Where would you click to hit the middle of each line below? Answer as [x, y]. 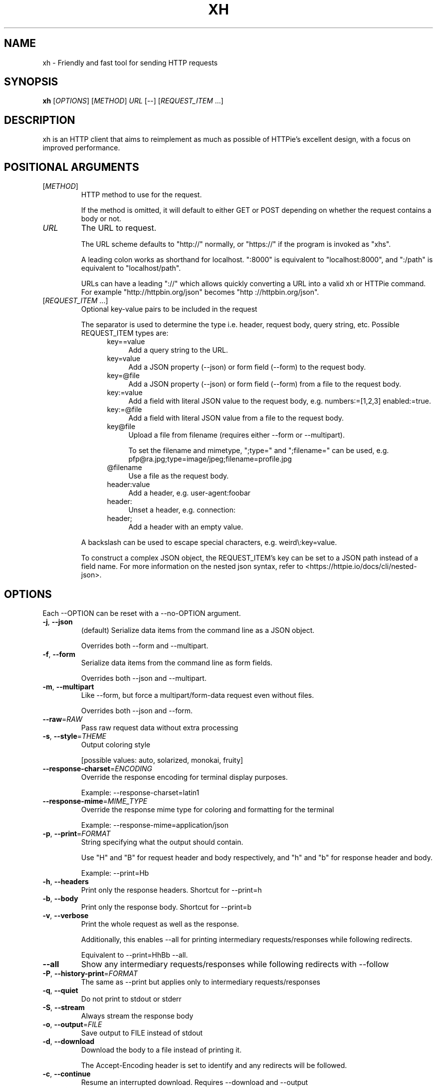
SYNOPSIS [31, 82]
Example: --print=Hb [115, 873]
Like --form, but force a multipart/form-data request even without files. [198, 695]
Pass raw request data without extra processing [160, 727]
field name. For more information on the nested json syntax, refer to [192, 566]
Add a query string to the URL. [178, 350]
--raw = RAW [62, 719]
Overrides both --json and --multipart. [144, 678]
